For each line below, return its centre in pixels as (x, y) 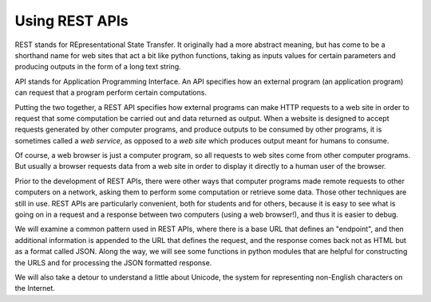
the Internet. (35, 288)
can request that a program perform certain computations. (111, 92)
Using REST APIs (71, 21)
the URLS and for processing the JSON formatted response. (113, 262)
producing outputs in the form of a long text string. (98, 67)
